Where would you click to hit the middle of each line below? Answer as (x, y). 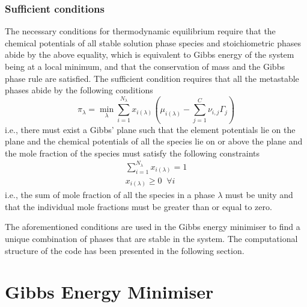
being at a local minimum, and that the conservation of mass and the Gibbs (145, 66)
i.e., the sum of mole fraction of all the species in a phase (110, 195)
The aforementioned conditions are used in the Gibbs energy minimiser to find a (153, 227)
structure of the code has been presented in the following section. (125, 250)
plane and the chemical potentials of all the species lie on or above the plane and (154, 141)
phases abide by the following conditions (79, 90)
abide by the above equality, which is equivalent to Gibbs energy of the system (150, 54)
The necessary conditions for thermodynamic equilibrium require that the (140, 31)
